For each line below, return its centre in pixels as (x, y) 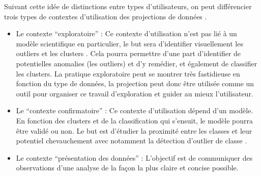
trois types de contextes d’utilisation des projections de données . (106, 16)
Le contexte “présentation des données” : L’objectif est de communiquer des (134, 157)
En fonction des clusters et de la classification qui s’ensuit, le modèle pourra (134, 120)
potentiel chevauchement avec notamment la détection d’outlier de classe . (132, 141)
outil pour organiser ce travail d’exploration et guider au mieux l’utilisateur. (135, 93)
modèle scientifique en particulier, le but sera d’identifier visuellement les (129, 43)
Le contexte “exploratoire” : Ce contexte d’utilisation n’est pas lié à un (126, 33)
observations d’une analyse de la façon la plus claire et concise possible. (127, 168)
